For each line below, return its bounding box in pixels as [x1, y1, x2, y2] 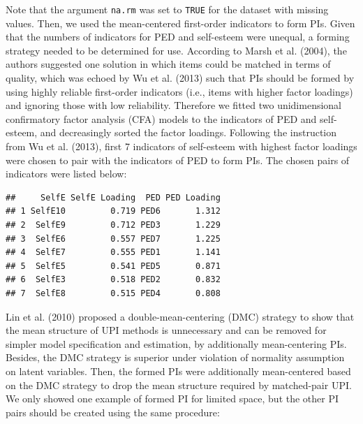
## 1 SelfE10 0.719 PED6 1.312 [6, 206, 221, 217]
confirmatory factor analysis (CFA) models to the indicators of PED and [6, 111, 317, 126]
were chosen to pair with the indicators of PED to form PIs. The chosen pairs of [6, 152, 350, 167]
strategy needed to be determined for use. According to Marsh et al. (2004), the [6, 43, 347, 57]
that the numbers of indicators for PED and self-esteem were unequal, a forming [6, 29, 350, 44]
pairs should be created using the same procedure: [6, 404, 220, 419]
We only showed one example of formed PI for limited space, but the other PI [6, 391, 339, 406]
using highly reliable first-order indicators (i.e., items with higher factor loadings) [6, 84, 353, 98]
